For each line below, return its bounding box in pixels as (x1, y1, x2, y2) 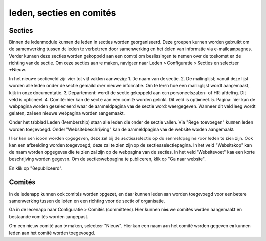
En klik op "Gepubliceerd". (9, 165, 63, 171)
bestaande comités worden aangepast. (9, 213, 89, 219)
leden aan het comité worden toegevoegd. (9, 230, 96, 236)
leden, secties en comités (9, 7, 116, 18)
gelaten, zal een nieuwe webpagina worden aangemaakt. (9, 110, 125, 116)
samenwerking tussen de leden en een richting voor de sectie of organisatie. (9, 198, 165, 204)
